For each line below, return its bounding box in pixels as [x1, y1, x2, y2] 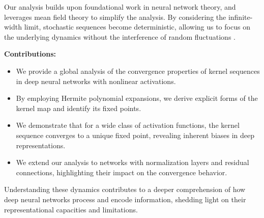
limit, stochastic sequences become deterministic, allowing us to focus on [24, 21, 250, 32]
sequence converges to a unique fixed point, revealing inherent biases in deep [16, 129, 255, 140]
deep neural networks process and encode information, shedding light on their [4, 194, 246, 204]
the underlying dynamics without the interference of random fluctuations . [4, 31, 236, 42]
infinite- [228, 11, 253, 22]
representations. [16, 140, 66, 150]
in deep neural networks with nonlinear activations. [16, 75, 176, 86]
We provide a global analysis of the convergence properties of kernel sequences [16, 65, 260, 76]
